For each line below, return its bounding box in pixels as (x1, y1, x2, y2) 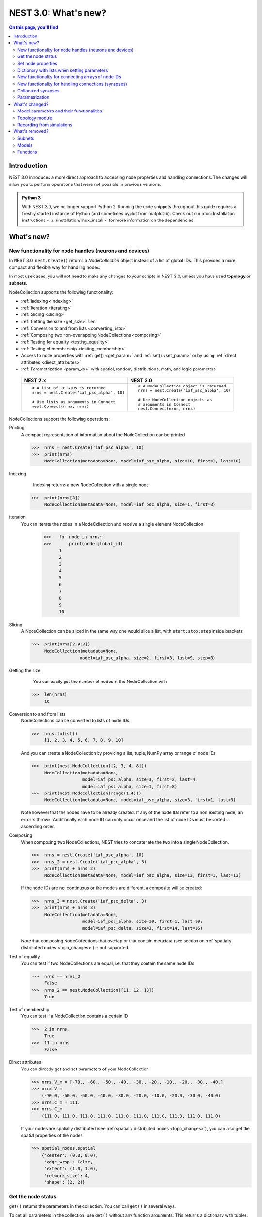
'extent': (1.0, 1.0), (44, 1166, 98, 1172)
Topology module (17, 115, 53, 121)
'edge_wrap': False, (44, 1159, 93, 1164)
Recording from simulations (17, 122, 73, 128)
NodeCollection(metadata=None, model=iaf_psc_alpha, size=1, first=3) (44, 502, 216, 507)
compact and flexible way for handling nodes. (9, 264, 100, 270)
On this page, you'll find (9, 24, 58, 30)
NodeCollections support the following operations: (9, 416, 110, 422)
